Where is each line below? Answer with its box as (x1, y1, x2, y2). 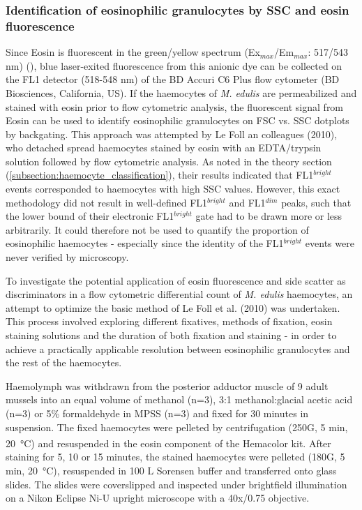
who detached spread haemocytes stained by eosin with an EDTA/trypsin (6, 140, 322, 155)
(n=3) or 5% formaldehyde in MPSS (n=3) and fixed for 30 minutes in (6, 405, 309, 420)
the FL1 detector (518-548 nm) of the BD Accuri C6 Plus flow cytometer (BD (6, 72, 340, 87)
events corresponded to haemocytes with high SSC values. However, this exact (6, 181, 340, 196)
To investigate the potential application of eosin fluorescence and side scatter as (6, 273, 346, 287)
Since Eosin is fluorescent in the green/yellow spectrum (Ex (6, 45, 260, 59)
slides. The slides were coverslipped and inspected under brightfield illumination (6, 477, 347, 491)
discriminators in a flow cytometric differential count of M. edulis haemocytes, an (6, 287, 353, 301)
